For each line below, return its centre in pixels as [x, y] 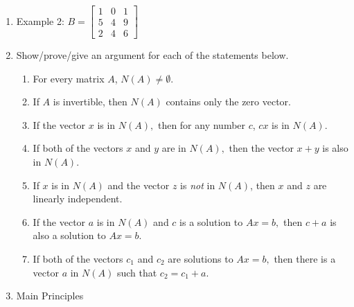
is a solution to [211, 221]
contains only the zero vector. [228, 102]
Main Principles [50, 296]
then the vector [261, 148]
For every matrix [69, 78]
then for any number [202, 124]
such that [137, 272]
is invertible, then [90, 102]
